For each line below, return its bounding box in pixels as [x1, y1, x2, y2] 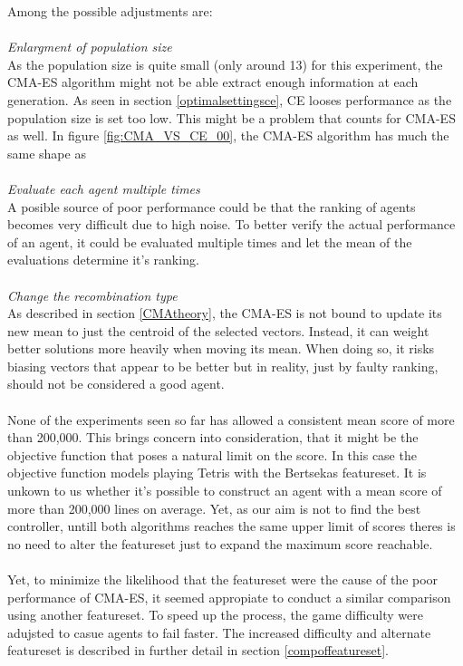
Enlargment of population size [7, 37, 172, 56]
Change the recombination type [7, 285, 178, 304]
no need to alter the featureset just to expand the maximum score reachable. [7, 534, 433, 553]
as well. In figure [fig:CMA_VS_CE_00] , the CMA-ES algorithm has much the [7, 126, 449, 145]
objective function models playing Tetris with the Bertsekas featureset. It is [7, 463, 427, 482]
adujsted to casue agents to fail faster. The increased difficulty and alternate [7, 623, 431, 642]
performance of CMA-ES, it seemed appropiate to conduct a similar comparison [7, 587, 451, 606]
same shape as [7, 143, 86, 162]
